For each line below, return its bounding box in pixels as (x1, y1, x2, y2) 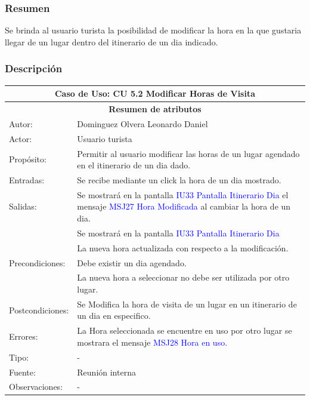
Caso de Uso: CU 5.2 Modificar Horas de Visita (54, 87, 256, 100)
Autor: (9, 117, 33, 130)
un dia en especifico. (77, 309, 151, 322)
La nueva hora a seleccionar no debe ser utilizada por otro (77, 271, 290, 284)
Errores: (9, 330, 38, 343)
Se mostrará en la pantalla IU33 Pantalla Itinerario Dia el (77, 188, 289, 201)
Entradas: (9, 173, 45, 186)
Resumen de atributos (108, 102, 201, 115)
